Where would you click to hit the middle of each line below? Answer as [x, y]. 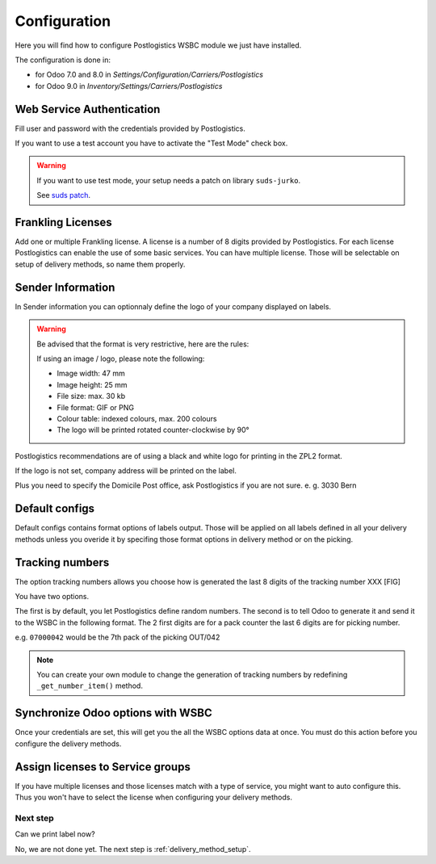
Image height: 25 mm [92, 384]
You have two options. [52, 597]
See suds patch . [64, 195]
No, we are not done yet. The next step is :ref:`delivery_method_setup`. [133, 849]
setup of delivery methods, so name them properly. [100, 264]
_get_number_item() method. [90, 686]
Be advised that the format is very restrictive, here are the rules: [143, 344]
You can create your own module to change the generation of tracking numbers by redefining [192, 675]
